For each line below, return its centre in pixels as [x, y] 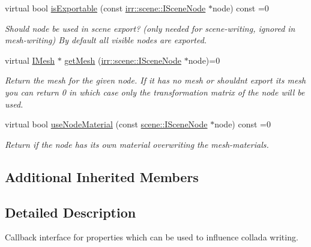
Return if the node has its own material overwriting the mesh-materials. [137, 144]
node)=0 [204, 60]
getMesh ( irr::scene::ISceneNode [123, 60]
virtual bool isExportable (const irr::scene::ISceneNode [105, 8]
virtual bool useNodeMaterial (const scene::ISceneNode [106, 124]
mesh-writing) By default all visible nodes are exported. [106, 40]
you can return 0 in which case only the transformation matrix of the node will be [155, 92]
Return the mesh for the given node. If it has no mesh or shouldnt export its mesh [155, 80]
